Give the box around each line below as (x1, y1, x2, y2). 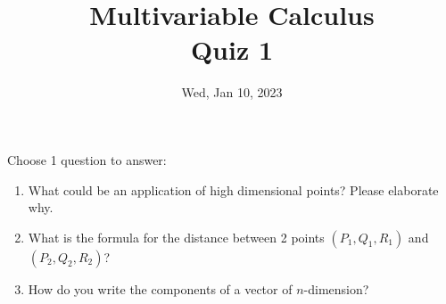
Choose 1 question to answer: (7, 150, 167, 168)
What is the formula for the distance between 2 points (28, 227, 325, 246)
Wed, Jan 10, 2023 (181, 83, 283, 102)
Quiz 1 (190, 31, 274, 68)
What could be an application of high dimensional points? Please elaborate (28, 180, 439, 199)
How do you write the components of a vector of (28, 279, 293, 298)
